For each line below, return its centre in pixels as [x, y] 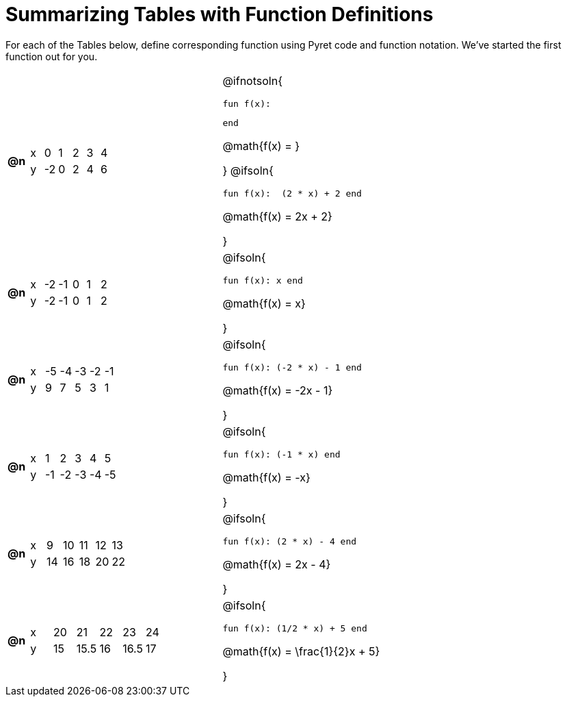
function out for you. [52, 56]
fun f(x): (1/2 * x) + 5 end [295, 628]
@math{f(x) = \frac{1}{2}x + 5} [301, 651]
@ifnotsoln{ [252, 80]
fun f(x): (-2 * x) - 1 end [292, 367]
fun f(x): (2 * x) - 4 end [290, 541]
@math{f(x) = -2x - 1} [278, 390]
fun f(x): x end [263, 280]
